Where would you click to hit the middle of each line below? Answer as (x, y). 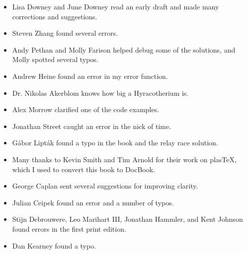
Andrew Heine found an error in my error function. (90, 76)
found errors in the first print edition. (69, 228)
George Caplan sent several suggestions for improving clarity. (105, 186)
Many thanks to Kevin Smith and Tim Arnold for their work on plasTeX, (124, 159)
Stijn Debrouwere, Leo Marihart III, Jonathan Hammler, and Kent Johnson (127, 219)
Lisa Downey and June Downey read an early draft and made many (116, 6)
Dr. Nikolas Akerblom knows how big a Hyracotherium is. (100, 93)
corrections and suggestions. (55, 16)
